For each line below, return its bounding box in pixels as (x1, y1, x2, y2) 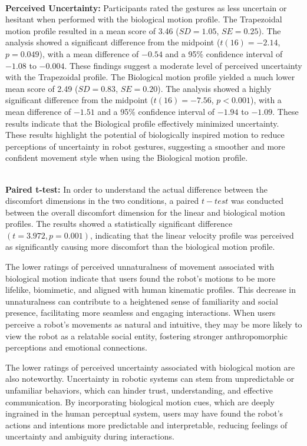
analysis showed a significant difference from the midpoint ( (5, 36, 220, 48)
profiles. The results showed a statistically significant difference (5, 217, 233, 230)
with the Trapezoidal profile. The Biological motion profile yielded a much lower (5, 71, 295, 83)
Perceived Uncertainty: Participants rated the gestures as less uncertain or (5, 1, 287, 14)
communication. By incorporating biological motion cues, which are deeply (5, 395, 275, 408)
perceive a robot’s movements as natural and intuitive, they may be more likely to (5, 318, 302, 331)
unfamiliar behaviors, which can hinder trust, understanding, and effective (5, 384, 273, 396)
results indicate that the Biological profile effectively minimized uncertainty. (5, 117, 279, 129)
